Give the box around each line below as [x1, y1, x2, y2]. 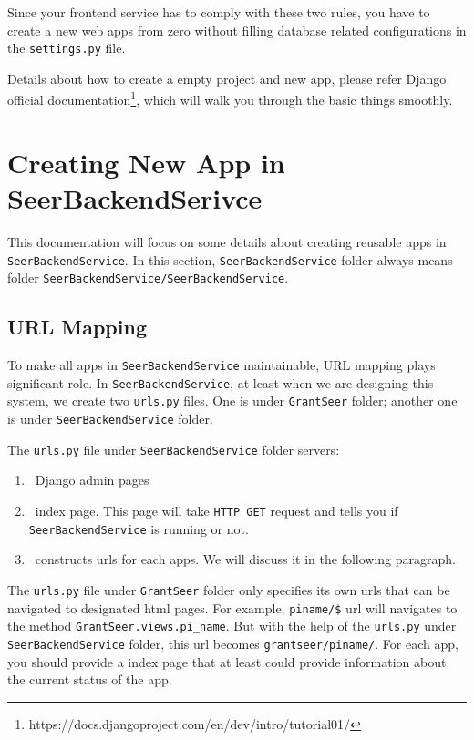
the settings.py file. [7, 38, 126, 57]
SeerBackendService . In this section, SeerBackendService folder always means [7, 250, 453, 269]
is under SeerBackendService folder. [7, 409, 213, 428]
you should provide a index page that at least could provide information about [7, 652, 447, 671]
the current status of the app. [7, 670, 172, 689]
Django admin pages [35, 470, 149, 489]
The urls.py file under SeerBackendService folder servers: [7, 439, 340, 458]
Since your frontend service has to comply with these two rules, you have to [7, 3, 430, 21]
